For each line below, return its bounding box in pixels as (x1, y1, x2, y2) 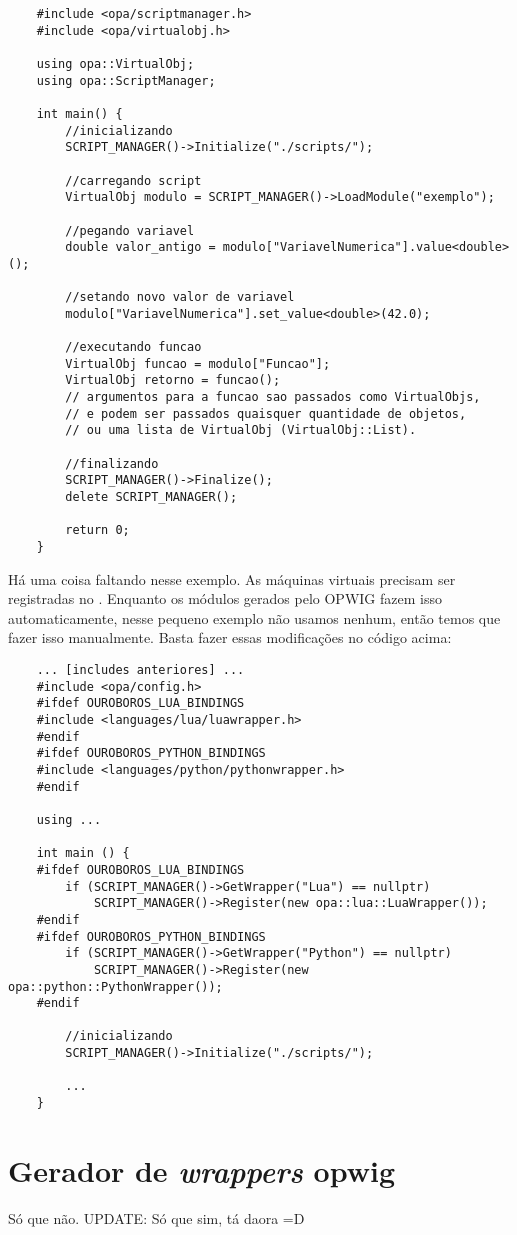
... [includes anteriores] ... (36, 663, 245, 678)
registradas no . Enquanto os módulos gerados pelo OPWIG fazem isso (8, 588, 442, 609)
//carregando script (65, 173, 202, 188)
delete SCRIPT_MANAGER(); (65, 490, 238, 505)
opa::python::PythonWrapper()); (8, 979, 223, 994)
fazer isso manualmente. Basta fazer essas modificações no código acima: (8, 627, 452, 648)
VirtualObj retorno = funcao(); (65, 373, 281, 388)
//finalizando (65, 456, 159, 471)
